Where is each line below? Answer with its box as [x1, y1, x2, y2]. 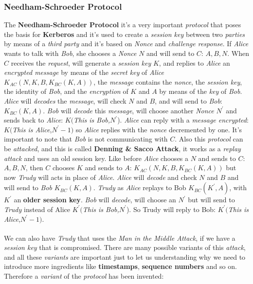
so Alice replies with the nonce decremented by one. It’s [75, 124, 242, 134]
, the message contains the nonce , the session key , [93, 76, 242, 87]
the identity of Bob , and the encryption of [4, 86, 128, 96]
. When [227, 48, 249, 58]
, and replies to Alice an [159, 57, 230, 68]
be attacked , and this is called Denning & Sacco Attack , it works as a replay [4, 143, 241, 153]
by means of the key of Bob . [159, 86, 242, 96]
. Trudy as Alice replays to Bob [93, 182, 186, 193]
